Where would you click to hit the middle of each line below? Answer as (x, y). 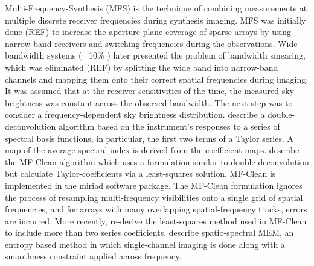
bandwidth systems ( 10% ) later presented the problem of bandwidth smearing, (155, 55)
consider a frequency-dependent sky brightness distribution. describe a (135, 114)
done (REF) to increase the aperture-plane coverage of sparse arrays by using (148, 32)
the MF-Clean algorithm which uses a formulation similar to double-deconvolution (157, 161)
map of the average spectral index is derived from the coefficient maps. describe (152, 150)
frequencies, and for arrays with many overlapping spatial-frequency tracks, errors (156, 209)
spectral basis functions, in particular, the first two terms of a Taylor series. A (149, 138)
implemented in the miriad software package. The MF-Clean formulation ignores (154, 185)
